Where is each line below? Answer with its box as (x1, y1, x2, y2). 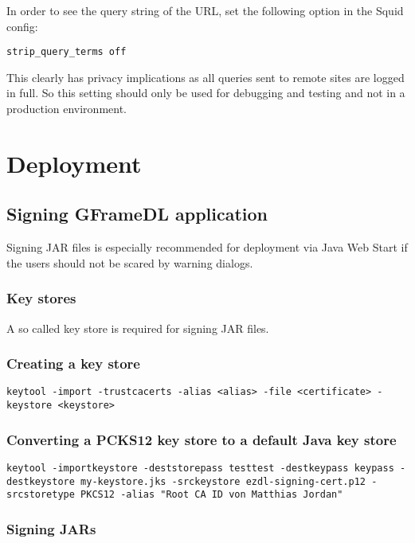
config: (6, 18, 38, 34)
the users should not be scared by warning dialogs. (6, 254, 253, 271)
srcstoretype (6, 489, 75, 501)
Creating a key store (6, 354, 140, 373)
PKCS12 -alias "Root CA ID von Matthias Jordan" (80, 489, 343, 501)
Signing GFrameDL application (6, 201, 268, 226)
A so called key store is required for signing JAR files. (6, 319, 269, 336)
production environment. (6, 100, 127, 117)
